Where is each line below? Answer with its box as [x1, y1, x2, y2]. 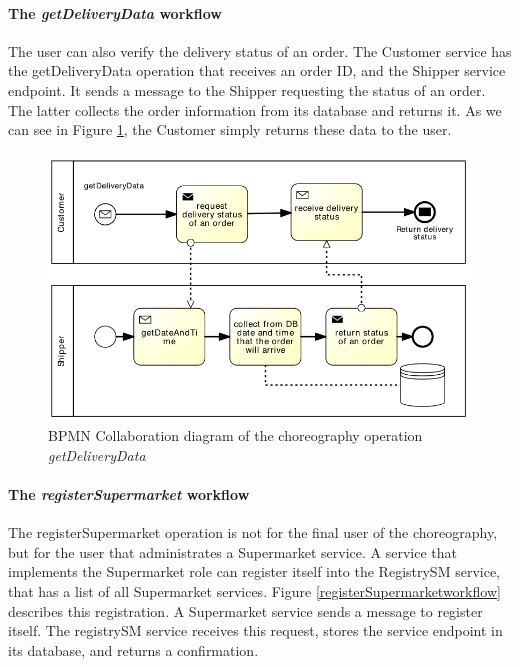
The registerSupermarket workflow [8, 483, 250, 504]
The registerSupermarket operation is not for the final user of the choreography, [8, 522, 498, 543]
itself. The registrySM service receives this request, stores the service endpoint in [8, 620, 503, 641]
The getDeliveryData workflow [8, 2, 222, 23]
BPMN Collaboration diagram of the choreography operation [48, 425, 423, 446]
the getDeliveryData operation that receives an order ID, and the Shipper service [8, 60, 506, 81]
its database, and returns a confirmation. [8, 639, 259, 660]
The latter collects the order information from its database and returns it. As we [8, 99, 502, 120]
